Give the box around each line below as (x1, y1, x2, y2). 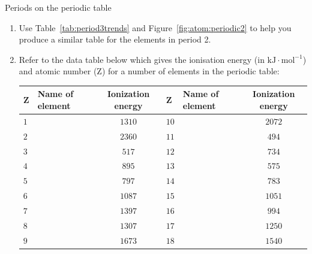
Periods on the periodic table (5, 1, 112, 13)
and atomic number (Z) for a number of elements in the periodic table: (19, 65, 280, 77)
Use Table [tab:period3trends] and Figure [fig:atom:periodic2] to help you (19, 21, 292, 34)
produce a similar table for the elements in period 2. (19, 33, 211, 46)
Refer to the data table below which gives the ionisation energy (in (19, 53, 265, 65)
